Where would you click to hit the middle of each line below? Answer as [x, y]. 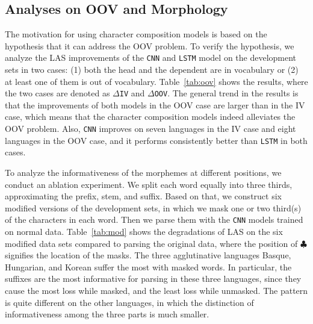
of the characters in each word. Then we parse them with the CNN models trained [154, 220]
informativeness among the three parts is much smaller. [107, 314]
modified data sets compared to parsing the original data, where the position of [151, 243]
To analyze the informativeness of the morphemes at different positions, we [143, 172]
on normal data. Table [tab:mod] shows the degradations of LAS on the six [144, 232]
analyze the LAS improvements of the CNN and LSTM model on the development [151, 58]
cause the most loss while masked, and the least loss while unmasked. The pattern [156, 290]
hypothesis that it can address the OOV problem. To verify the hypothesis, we [150, 45]
